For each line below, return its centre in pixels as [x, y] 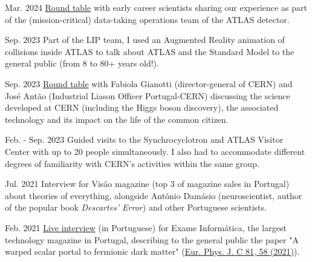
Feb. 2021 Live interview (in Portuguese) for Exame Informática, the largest [146, 227]
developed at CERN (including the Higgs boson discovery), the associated [142, 107]
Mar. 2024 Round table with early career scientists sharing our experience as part [156, 7]
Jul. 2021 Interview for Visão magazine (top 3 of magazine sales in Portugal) [147, 184]
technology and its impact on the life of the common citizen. [117, 119]
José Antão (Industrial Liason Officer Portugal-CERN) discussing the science [148, 95]
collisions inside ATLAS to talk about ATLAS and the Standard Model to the [150, 51]
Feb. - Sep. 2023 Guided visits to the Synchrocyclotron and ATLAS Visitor [144, 139]
